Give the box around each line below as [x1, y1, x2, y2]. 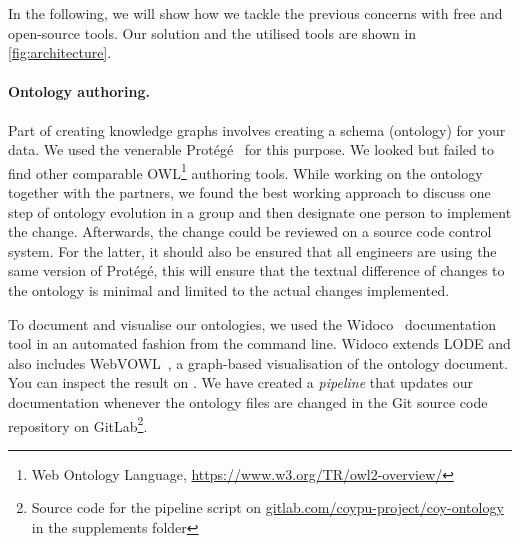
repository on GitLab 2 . [8, 412, 148, 436]
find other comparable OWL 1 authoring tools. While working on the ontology [8, 159, 483, 183]
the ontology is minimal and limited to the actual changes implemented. [8, 279, 450, 300]
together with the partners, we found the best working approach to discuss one [8, 182, 491, 203]
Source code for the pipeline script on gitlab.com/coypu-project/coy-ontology [31, 497, 504, 518]
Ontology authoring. [8, 81, 150, 102]
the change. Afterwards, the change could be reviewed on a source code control [8, 221, 492, 242]
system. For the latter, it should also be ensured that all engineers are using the [8, 240, 497, 261]
